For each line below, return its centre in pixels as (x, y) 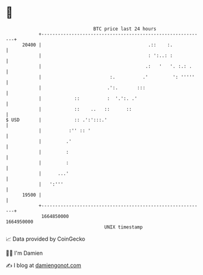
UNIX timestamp (124, 227)
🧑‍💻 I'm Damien (24, 253)
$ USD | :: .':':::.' (57, 120)
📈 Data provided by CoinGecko (46, 239)
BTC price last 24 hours (125, 29)
